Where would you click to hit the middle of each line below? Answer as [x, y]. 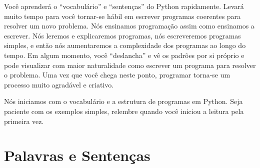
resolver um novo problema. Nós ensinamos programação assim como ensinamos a [129, 26]
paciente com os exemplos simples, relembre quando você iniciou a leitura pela [124, 111]
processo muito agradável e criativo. [59, 84]
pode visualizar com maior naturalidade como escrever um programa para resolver [130, 65]
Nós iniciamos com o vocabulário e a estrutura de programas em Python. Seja [123, 101]
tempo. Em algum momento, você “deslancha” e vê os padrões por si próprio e [124, 55]
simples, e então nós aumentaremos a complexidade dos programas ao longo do [125, 45]
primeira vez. [24, 121]
